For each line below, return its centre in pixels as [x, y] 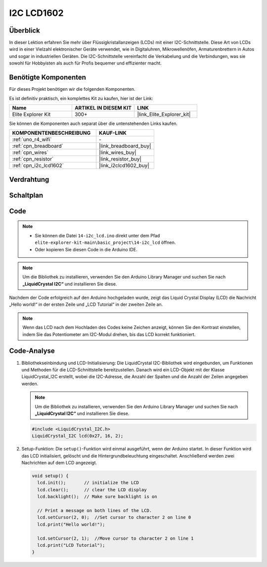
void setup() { [50, 476]
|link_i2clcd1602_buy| [124, 166]
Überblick [25, 30]
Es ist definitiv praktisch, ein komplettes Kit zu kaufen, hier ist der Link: [81, 98]
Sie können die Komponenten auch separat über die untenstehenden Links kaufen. [93, 123]
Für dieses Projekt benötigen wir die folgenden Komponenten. [72, 89]
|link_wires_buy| [118, 153]
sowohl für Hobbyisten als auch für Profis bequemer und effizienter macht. [85, 63]
